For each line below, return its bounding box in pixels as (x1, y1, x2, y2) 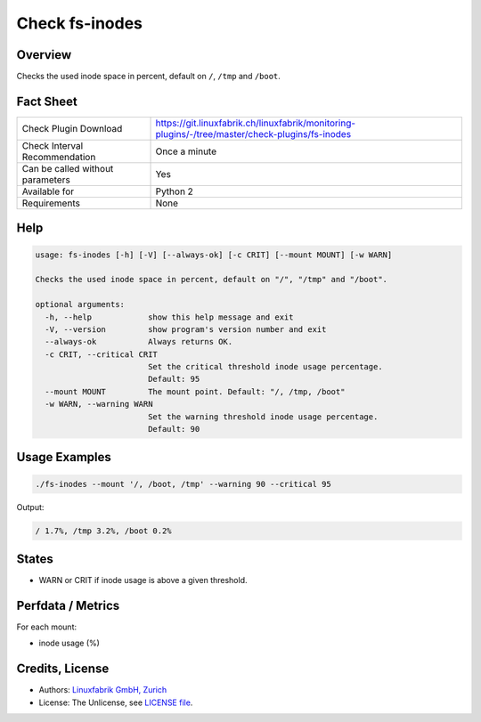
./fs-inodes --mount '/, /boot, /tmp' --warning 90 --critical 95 (35, 479, 331, 489)
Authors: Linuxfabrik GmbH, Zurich (38, 685, 167, 695)
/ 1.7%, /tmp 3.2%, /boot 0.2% (35, 525, 173, 536)
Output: (16, 501, 45, 512)
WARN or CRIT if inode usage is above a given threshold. (38, 575, 249, 586)
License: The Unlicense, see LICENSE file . (38, 697, 193, 708)
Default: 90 (147, 424, 200, 434)
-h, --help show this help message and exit (45, 312, 294, 322)
